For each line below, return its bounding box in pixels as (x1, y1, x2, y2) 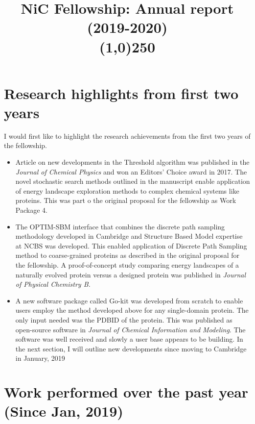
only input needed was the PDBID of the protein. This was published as (15, 314, 232, 324)
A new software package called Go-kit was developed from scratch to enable (15, 295, 243, 305)
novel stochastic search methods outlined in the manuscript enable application (15, 176, 250, 186)
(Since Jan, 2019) (4, 401, 123, 421)
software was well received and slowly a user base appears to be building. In (15, 334, 243, 344)
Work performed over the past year (4, 382, 249, 402)
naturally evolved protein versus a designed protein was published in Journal (15, 269, 246, 279)
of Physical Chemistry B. (15, 279, 91, 289)
